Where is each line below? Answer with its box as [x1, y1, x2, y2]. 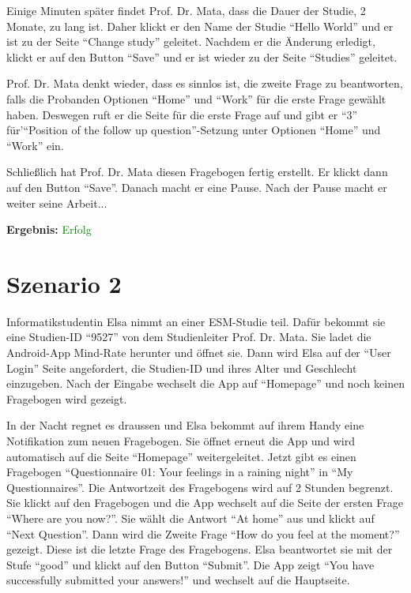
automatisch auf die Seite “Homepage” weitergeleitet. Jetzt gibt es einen [6, 448, 356, 464]
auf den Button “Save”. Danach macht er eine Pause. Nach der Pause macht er [6, 178, 387, 195]
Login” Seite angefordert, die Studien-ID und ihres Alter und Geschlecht [6, 359, 357, 376]
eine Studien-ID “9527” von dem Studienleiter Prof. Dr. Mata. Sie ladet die [6, 328, 371, 345]
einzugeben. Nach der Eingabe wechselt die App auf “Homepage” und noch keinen [6, 375, 405, 392]
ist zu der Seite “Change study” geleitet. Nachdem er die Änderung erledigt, [6, 33, 375, 50]
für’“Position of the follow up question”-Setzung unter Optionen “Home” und [6, 122, 381, 138]
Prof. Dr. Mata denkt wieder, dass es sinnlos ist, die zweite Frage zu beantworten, [6, 75, 403, 92]
